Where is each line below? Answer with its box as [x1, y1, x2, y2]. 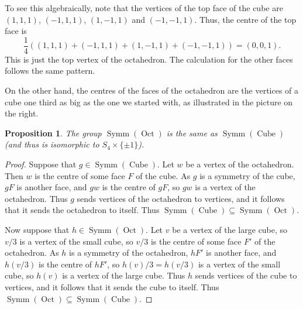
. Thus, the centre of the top [194, 13, 297, 25]
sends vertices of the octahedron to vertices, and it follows [77, 192, 285, 204]
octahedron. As [5, 246, 59, 259]
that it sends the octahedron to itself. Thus [5, 204, 160, 216]
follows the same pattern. [5, 64, 95, 77]
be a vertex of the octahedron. [185, 158, 294, 170]
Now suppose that [5, 223, 70, 235]
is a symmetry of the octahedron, [69, 246, 188, 259]
